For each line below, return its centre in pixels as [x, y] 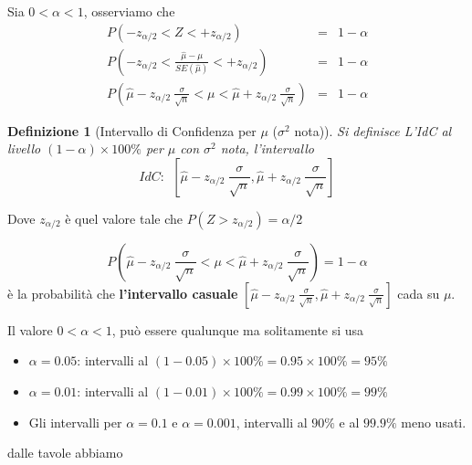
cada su [419, 293]
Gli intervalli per [75, 422]
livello [24, 148]
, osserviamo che [129, 11]
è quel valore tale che [124, 218]
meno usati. [434, 422]
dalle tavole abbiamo [65, 453]
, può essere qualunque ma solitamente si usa [238, 329]
